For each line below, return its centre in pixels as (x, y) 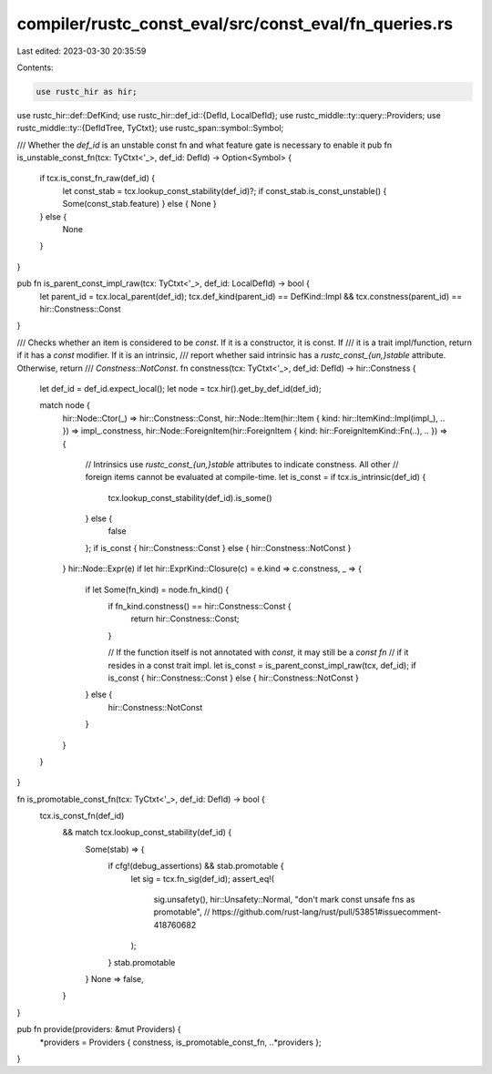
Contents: (35, 67)
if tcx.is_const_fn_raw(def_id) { (97, 179)
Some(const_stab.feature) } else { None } (140, 204)
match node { (65, 405)
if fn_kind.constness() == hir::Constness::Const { (200, 607)
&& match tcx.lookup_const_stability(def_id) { (147, 833)
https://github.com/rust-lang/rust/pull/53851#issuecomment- (327, 912)
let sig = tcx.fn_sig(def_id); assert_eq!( (203, 878)
